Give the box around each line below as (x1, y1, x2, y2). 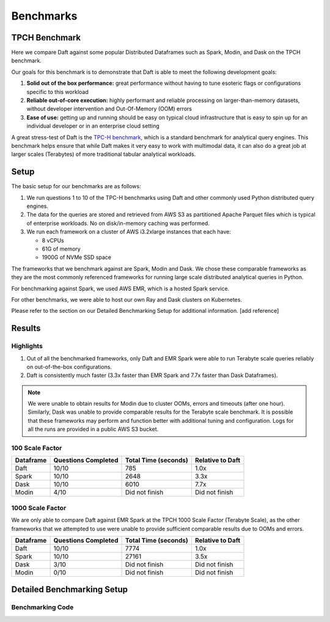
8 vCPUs (42, 236, 64, 244)
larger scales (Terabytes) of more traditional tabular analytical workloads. (11, 150, 196, 158)
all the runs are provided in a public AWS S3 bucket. (28, 425, 159, 433)
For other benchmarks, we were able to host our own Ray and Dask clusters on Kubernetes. (11, 296, 243, 303)
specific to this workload (26, 88, 89, 95)
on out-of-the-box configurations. (26, 363, 112, 370)
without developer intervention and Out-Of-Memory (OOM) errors (26, 105, 193, 112)
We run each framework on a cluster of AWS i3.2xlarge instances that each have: (26, 228, 232, 235)
